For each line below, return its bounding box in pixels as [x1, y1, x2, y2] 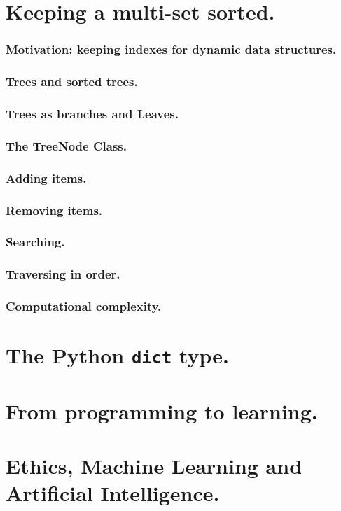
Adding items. [6, 169, 87, 186]
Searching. [6, 233, 65, 251]
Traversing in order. [6, 265, 120, 283]
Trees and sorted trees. [6, 73, 138, 90]
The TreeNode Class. [6, 136, 127, 154]
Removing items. [6, 201, 103, 218]
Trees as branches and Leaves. [6, 104, 179, 122]
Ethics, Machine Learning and [6, 451, 302, 480]
